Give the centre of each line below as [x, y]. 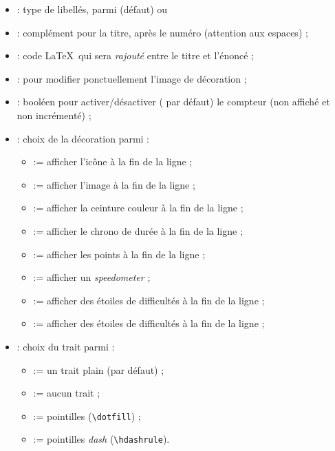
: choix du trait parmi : [66, 346]
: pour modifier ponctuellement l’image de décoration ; [132, 78]
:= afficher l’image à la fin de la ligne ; [114, 184]
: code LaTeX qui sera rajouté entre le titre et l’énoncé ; [135, 55]
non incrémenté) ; [54, 115]
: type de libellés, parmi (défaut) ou [92, 9]
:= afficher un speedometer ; [92, 277]
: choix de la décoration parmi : [83, 138]
